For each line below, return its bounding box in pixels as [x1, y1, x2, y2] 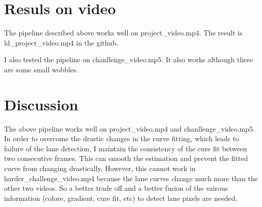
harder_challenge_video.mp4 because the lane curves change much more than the [4, 173, 258, 183]
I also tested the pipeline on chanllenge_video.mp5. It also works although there [4, 54, 253, 65]
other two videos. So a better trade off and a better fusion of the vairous [4, 183, 228, 193]
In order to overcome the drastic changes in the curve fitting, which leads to [4, 133, 239, 144]
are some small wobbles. [4, 64, 78, 74]
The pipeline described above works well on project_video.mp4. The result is [4, 27, 243, 38]
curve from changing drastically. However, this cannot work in [4, 163, 196, 173]
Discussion [4, 94, 78, 114]
